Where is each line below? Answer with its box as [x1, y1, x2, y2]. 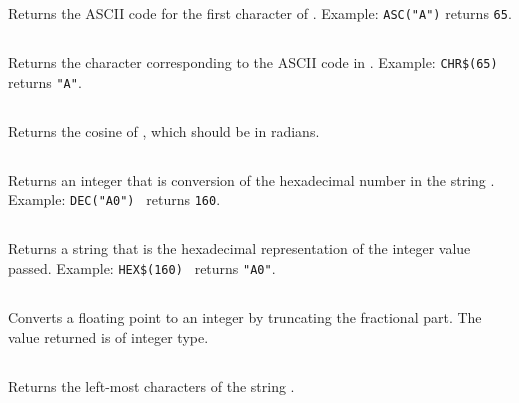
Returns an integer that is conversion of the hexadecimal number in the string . [8, 169, 495, 190]
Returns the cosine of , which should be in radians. [8, 120, 320, 141]
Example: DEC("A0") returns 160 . [8, 189, 221, 210]
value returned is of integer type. [8, 326, 209, 347]
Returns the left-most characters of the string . [8, 375, 295, 396]
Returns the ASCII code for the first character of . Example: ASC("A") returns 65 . [8, 3, 512, 23]
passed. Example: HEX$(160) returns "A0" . [8, 257, 276, 278]
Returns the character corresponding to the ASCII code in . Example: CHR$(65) [8, 52, 498, 73]
